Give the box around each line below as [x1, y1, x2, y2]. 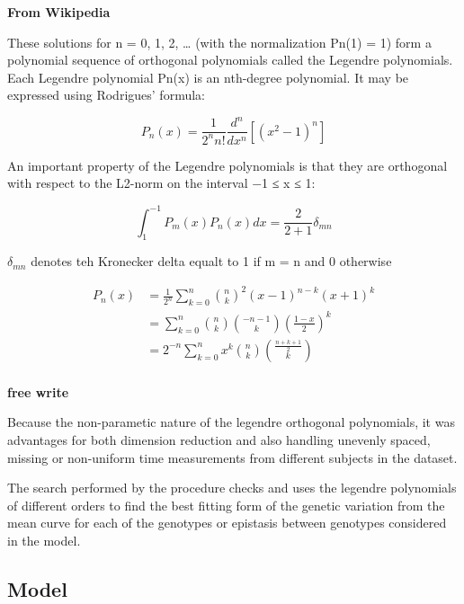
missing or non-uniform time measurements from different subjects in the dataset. [7, 448, 458, 466]
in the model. [7, 531, 81, 550]
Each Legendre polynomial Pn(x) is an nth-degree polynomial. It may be [7, 67, 409, 86]
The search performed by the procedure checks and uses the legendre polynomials [7, 478, 457, 497]
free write [7, 382, 69, 401]
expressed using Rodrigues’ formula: [7, 85, 205, 104]
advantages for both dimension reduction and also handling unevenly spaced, [7, 431, 431, 449]
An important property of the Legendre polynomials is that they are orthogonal [7, 155, 448, 174]
